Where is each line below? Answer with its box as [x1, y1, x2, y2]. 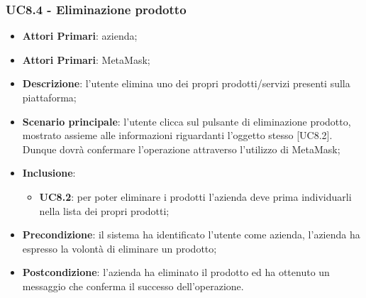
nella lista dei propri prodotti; [39, 203, 170, 218]
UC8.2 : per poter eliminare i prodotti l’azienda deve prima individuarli [39, 189, 352, 204]
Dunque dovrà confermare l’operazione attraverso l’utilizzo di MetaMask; [22, 141, 340, 156]
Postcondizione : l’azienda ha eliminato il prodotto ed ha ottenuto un [22, 265, 330, 280]
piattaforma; [22, 90, 77, 104]
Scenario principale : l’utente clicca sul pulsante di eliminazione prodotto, [22, 114, 351, 128]
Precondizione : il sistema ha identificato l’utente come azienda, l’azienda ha [22, 227, 360, 242]
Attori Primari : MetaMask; [22, 52, 150, 67]
